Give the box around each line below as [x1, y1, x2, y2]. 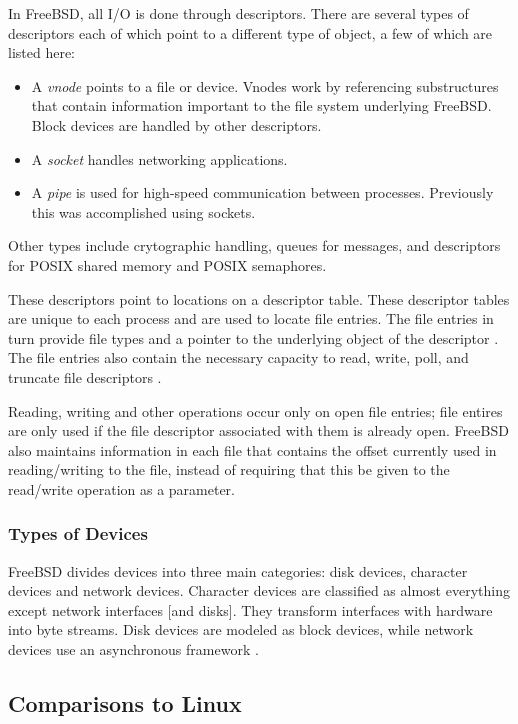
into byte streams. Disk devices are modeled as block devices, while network [8, 619, 474, 640]
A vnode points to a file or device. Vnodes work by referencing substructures [31, 75, 499, 96]
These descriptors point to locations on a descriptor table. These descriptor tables [8, 288, 510, 309]
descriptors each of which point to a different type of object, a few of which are [8, 22, 493, 43]
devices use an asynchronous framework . [8, 639, 259, 660]
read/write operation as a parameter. [8, 478, 235, 499]
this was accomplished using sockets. [31, 201, 256, 222]
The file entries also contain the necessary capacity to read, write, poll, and [8, 347, 469, 368]
